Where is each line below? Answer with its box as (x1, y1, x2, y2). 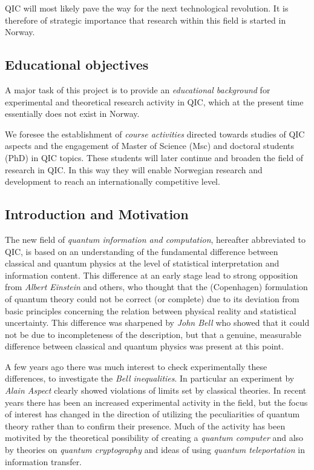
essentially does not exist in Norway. (5, 107, 140, 120)
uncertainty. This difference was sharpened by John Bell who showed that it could (5, 316, 310, 329)
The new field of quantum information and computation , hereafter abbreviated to (5, 233, 306, 245)
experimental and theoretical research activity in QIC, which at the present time (5, 95, 304, 108)
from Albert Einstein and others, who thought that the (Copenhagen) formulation (5, 280, 308, 293)
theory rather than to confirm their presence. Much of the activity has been (5, 419, 286, 432)
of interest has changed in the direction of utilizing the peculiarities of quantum (5, 408, 300, 420)
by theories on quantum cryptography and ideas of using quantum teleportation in (5, 443, 305, 456)
